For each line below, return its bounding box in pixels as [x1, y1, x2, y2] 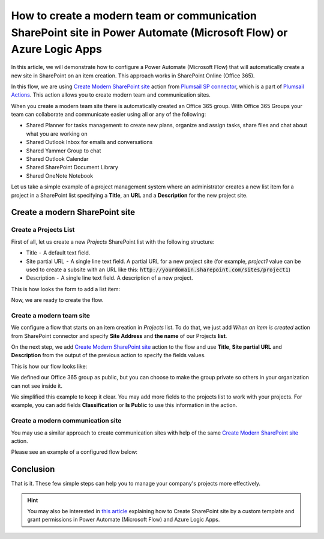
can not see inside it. [11, 382, 63, 390]
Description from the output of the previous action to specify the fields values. [11, 352, 206, 359]
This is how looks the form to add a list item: [11, 285, 121, 292]
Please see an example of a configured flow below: [11, 448, 138, 456]
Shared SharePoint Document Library [26, 164, 118, 171]
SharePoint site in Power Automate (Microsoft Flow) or [11, 26, 288, 39]
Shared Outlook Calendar [26, 155, 89, 163]
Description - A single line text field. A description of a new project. [26, 274, 193, 282]
